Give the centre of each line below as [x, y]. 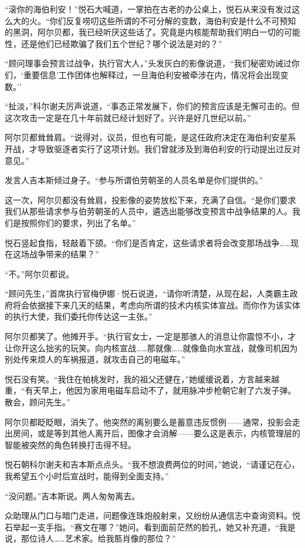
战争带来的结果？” [64, 254]
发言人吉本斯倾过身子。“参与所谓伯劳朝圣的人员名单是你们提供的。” [134, 180]
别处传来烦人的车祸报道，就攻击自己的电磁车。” [95, 359]
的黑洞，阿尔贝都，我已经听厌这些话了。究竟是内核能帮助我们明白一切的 [144, 32]
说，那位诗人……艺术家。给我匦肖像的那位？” [90, 538]
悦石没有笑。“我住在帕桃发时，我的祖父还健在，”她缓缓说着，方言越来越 [142, 379]
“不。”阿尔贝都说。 [40, 273]
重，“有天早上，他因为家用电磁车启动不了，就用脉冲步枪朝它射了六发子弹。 [150, 390]
